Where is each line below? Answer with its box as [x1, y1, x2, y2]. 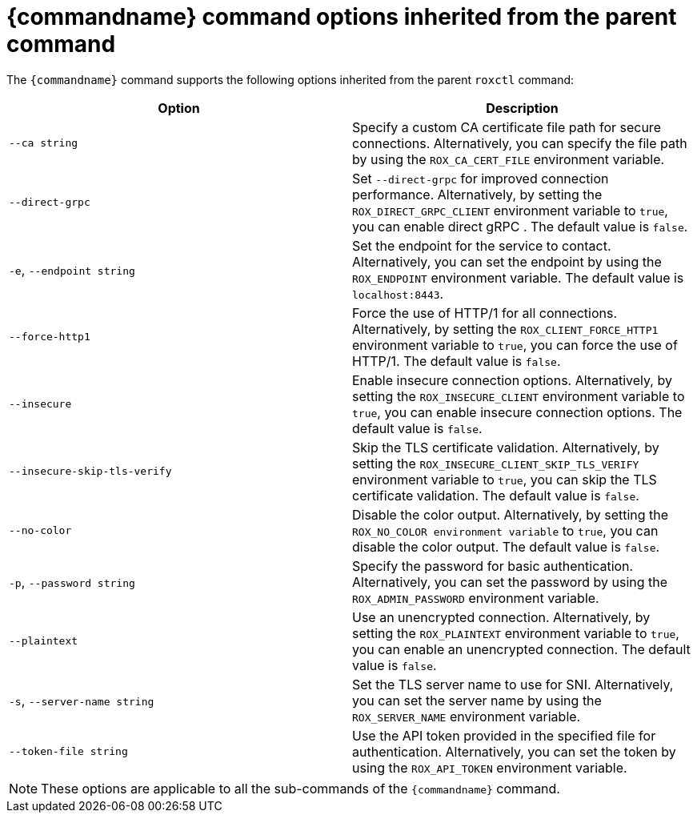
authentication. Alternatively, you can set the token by [352, 743, 676, 760]
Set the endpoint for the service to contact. [352, 237, 611, 254]
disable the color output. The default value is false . [352, 538, 660, 555]
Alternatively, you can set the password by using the [352, 573, 668, 590]
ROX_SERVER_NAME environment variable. [352, 708, 581, 725]
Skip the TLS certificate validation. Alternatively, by [352, 439, 659, 456]
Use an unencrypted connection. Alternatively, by [352, 608, 651, 625]
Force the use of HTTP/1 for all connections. [352, 304, 618, 321]
